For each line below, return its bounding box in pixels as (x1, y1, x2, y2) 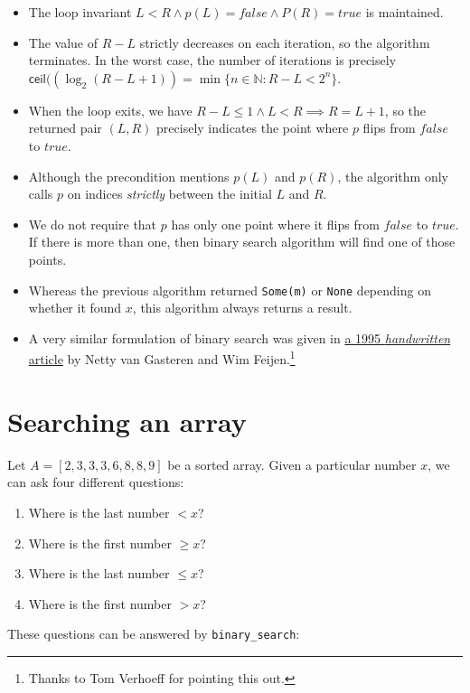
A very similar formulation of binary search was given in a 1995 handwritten (28, 328, 451, 347)
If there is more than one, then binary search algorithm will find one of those (28, 232, 456, 251)
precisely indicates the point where (156, 118, 349, 137)
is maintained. (365, 3, 444, 21)
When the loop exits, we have (28, 100, 193, 119)
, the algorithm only (337, 166, 448, 185)
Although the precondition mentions (28, 166, 230, 185)
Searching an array (7, 402, 247, 439)
